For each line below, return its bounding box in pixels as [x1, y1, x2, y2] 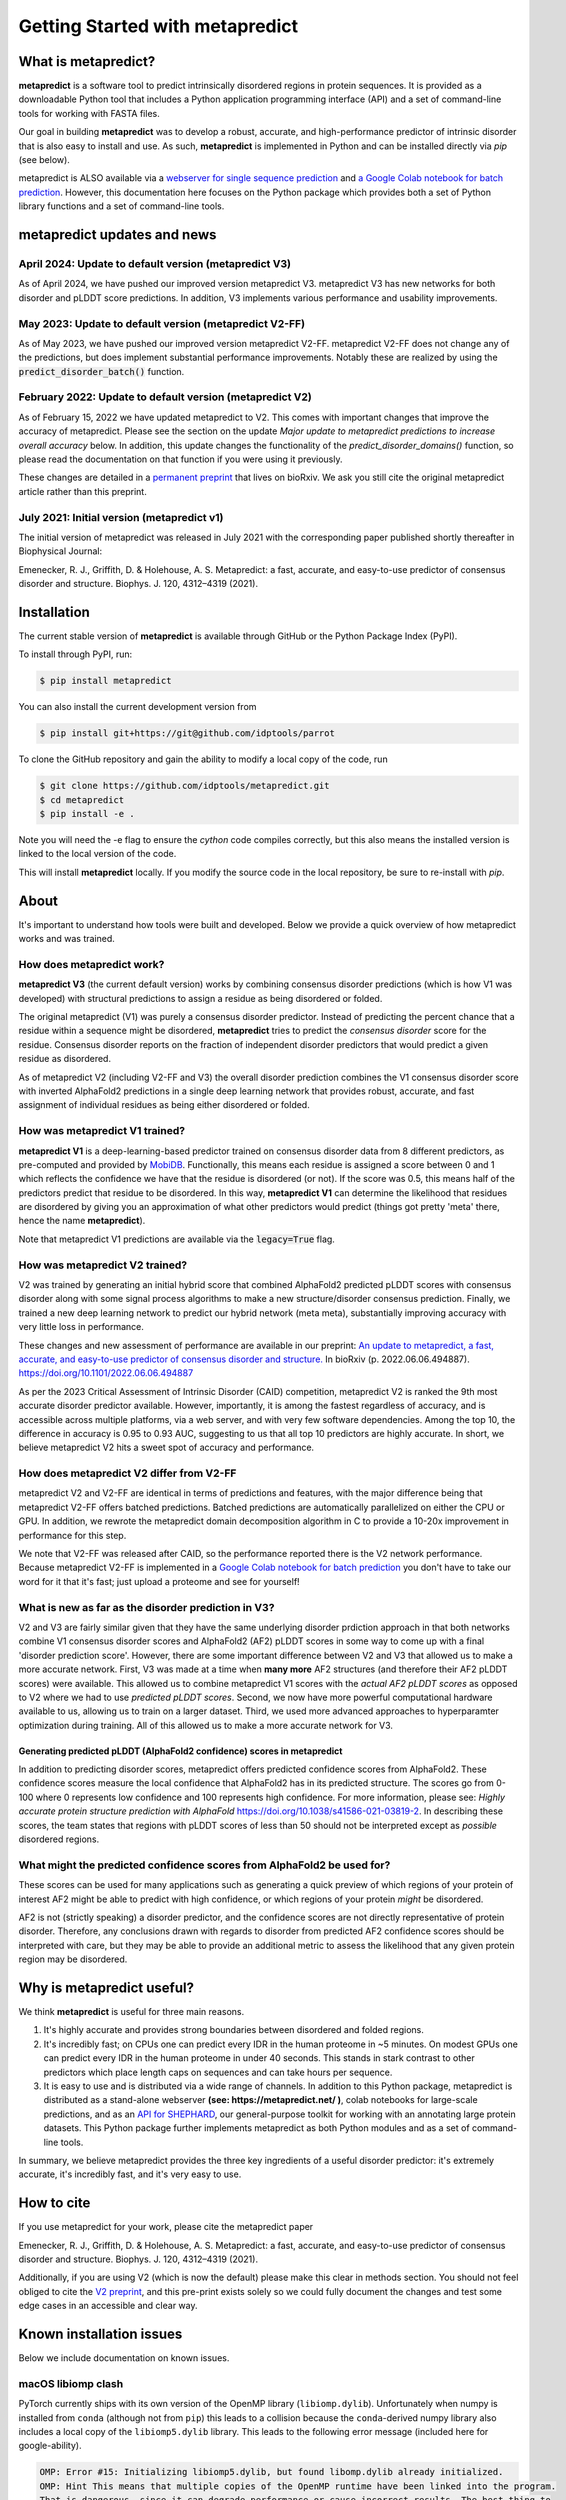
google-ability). [18, 2440, 82, 2452]
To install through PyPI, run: [18, 648, 133, 660]
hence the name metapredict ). [18, 1215, 146, 1227]
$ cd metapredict [39, 794, 125, 805]
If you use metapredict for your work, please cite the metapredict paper [18, 2221, 314, 2233]
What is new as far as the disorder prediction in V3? [18, 1600, 275, 1614]
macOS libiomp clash [18, 2376, 124, 2390]
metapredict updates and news [18, 226, 217, 243]
